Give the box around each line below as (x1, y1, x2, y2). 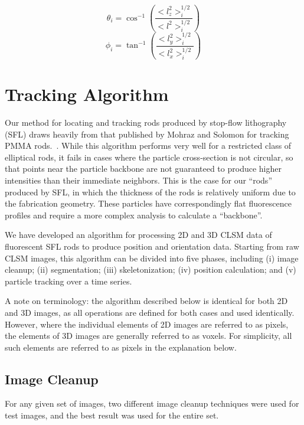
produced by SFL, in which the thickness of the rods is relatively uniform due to (5, 185, 296, 198)
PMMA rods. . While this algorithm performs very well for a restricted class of (5, 139, 292, 152)
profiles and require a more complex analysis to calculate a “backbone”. (5, 208, 263, 221)
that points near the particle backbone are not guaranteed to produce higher (5, 162, 282, 175)
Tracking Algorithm (5, 82, 169, 106)
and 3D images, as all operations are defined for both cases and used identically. (5, 306, 295, 318)
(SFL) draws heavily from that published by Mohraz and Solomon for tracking (5, 127, 289, 140)
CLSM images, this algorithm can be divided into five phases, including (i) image (5, 251, 299, 264)
